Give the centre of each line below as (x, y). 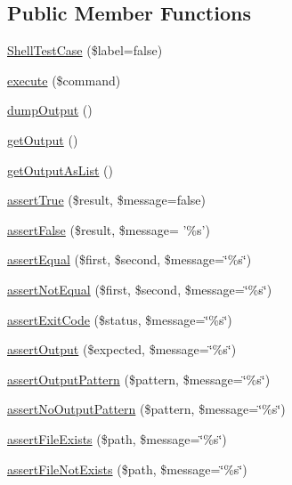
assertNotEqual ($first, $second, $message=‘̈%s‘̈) (140, 289)
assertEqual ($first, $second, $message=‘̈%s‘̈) (130, 259)
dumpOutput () (50, 110)
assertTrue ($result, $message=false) (107, 200)
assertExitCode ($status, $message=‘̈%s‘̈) (120, 319)
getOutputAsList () (60, 170)
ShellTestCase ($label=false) (85, 50)
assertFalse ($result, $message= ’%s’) (109, 229)
